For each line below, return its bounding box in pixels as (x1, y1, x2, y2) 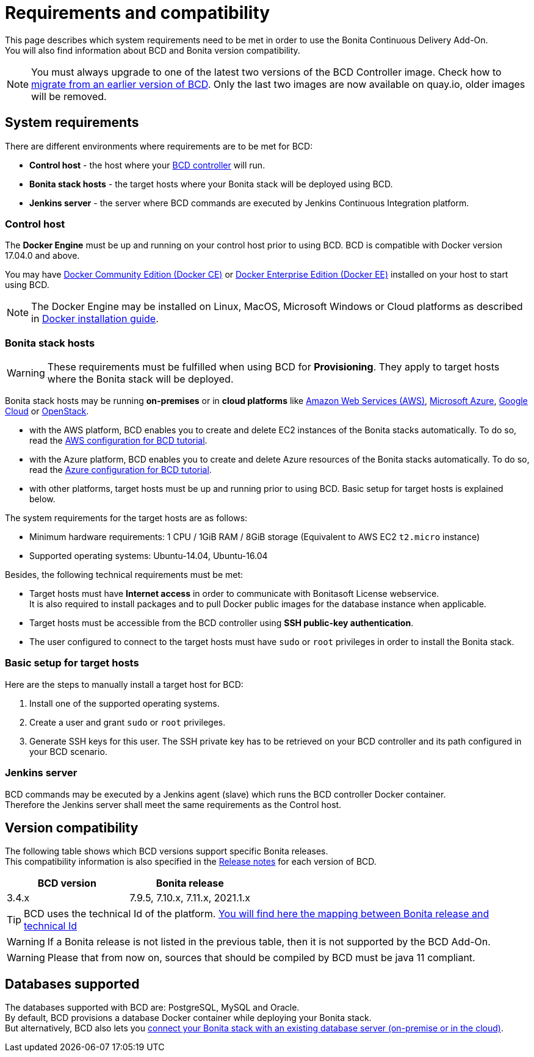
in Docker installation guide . (31, 312, 159, 325)
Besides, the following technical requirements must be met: (5, 569, 244, 580)
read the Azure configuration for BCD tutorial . (29, 464, 212, 475)
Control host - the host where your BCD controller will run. (29, 159, 265, 170)
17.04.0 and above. (5, 250, 80, 261)
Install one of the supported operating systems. (29, 698, 220, 709)
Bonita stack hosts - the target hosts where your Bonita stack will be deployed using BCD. (29, 178, 393, 189)
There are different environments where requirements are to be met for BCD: (5, 140, 313, 151)
